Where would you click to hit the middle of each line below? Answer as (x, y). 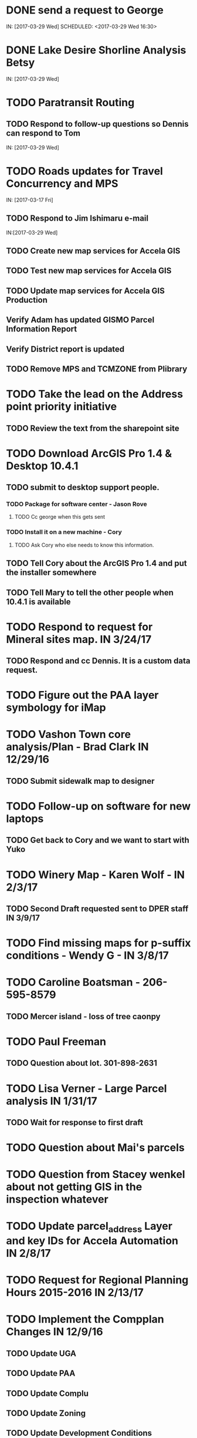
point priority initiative (62, 407)
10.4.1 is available (39, 602)
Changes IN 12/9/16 (55, 1332)
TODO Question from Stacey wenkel (96, 1175)
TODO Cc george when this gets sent (60, 517)
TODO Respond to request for (79, 627)
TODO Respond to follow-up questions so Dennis (97, 124)
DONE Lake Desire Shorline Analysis (96, 50)
